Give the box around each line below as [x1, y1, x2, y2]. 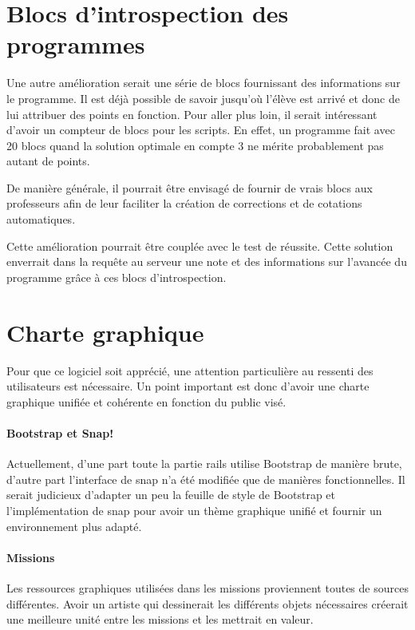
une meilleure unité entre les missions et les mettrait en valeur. [6, 611, 314, 628]
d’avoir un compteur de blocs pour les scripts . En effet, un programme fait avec [6, 121, 395, 138]
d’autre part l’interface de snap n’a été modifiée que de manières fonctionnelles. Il [6, 470, 405, 487]
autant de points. [6, 153, 90, 169]
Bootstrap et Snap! [6, 424, 114, 441]
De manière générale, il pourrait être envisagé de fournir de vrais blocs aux [6, 179, 373, 196]
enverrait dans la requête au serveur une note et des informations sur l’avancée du [6, 253, 407, 270]
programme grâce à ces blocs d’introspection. [6, 268, 227, 285]
